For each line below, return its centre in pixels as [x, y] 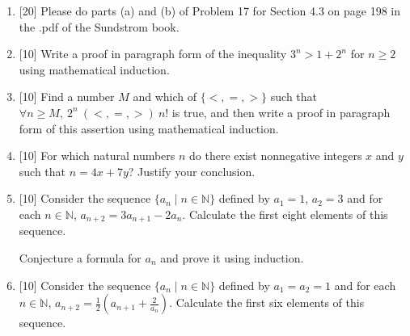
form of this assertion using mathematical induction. [149, 128]
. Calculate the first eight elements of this [285, 214]
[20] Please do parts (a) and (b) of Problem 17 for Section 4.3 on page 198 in [210, 10]
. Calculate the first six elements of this [267, 302]
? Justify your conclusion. [192, 171]
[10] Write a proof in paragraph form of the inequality [153, 54]
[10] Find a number [67, 97]
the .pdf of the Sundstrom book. [99, 26]
